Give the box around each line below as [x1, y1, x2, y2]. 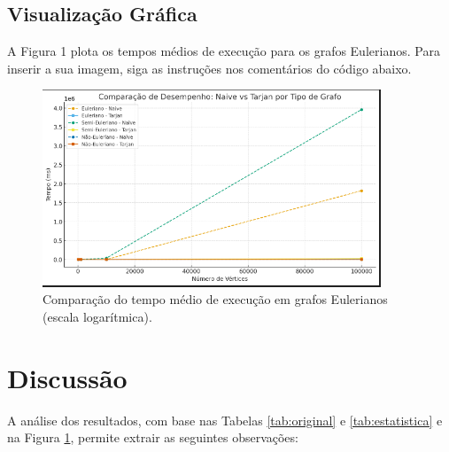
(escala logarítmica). [43, 307, 152, 325]
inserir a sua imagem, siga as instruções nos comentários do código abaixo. [7, 58, 412, 77]
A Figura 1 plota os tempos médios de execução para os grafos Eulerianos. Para [7, 42, 440, 60]
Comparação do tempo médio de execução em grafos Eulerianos [43, 290, 388, 308]
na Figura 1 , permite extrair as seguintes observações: [7, 428, 298, 447]
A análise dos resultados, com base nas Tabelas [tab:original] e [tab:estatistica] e [7, 410, 443, 429]
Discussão [7, 359, 128, 395]
